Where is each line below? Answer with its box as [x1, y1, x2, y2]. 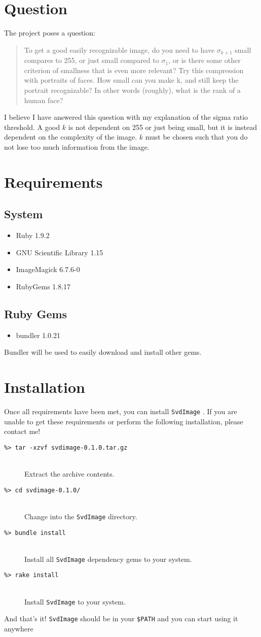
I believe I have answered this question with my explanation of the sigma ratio [4, 112, 248, 122]
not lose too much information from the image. [4, 141, 150, 152]
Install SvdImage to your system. [24, 596, 126, 607]
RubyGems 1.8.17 [16, 281, 71, 291]
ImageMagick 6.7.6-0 [16, 264, 80, 275]
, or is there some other [168, 55, 241, 65]
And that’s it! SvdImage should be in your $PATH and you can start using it [4, 613, 238, 624]
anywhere [4, 623, 33, 634]
